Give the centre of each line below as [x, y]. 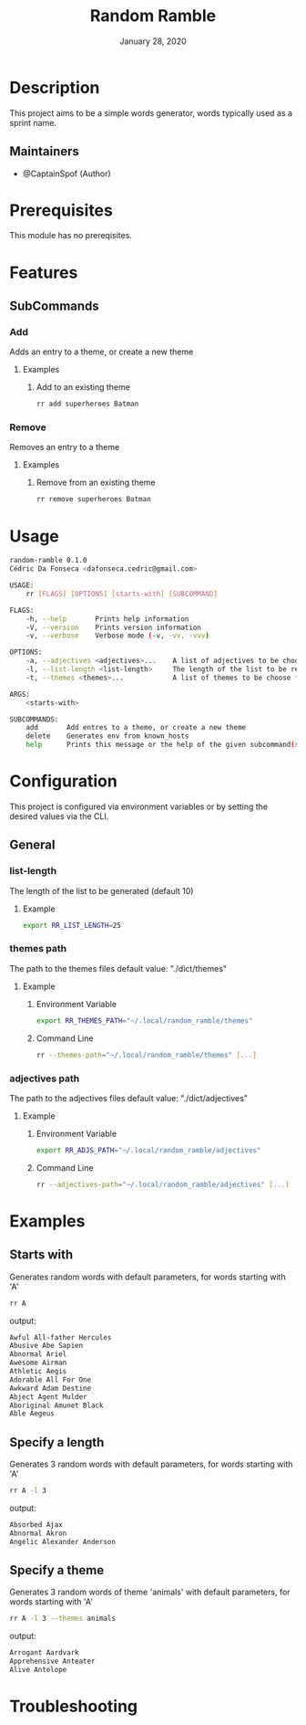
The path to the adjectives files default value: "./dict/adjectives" [129, 1098]
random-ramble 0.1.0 [49, 561]
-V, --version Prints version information [114, 627]
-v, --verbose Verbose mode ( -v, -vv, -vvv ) [117, 636]
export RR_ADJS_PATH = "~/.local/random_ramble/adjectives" [148, 1150]
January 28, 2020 [153, 41]
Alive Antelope [38, 1670]
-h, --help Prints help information [107, 619]
